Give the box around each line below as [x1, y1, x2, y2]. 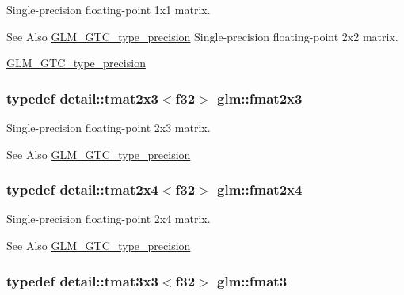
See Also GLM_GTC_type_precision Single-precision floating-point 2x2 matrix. [6, 28, 398, 44]
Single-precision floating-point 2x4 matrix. [6, 210, 211, 227]
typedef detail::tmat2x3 [6, 88, 158, 108]
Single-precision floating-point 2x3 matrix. [6, 119, 211, 135]
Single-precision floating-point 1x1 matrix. [6, 2, 211, 17]
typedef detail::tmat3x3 [6, 270, 158, 290]
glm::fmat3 [217, 270, 288, 290]
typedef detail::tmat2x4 [6, 180, 158, 199]
